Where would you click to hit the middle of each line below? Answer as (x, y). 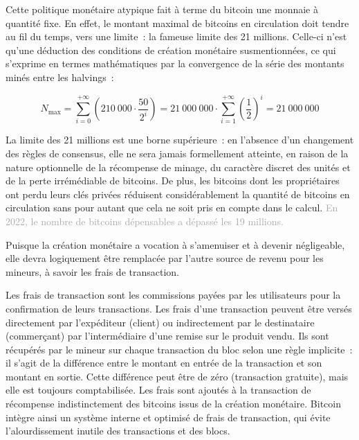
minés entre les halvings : (60, 77)
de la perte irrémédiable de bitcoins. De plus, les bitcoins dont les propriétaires (173, 181)
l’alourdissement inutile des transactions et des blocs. (118, 431)
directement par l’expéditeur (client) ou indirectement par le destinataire (160, 322)
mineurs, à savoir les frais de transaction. (92, 271)
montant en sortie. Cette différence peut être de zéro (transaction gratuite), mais (177, 376)
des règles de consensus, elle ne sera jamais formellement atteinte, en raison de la (177, 153)
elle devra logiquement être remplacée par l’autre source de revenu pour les (165, 258)
